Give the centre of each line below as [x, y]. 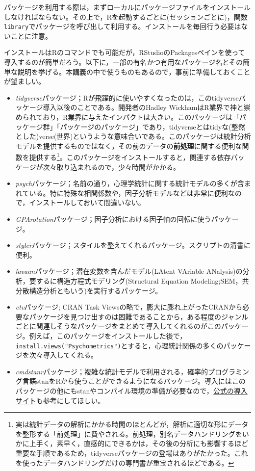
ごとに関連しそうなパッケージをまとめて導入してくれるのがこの [118, 326]
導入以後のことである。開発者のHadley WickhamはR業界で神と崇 [147, 107]
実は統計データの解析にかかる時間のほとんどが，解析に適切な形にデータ [132, 424]
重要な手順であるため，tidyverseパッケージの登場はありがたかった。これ [132, 453]
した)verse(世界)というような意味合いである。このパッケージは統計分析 [137, 136]
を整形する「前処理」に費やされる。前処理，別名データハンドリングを [129, 433]
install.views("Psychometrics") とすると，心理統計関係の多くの [119, 345]
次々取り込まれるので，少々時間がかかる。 [111, 167]
